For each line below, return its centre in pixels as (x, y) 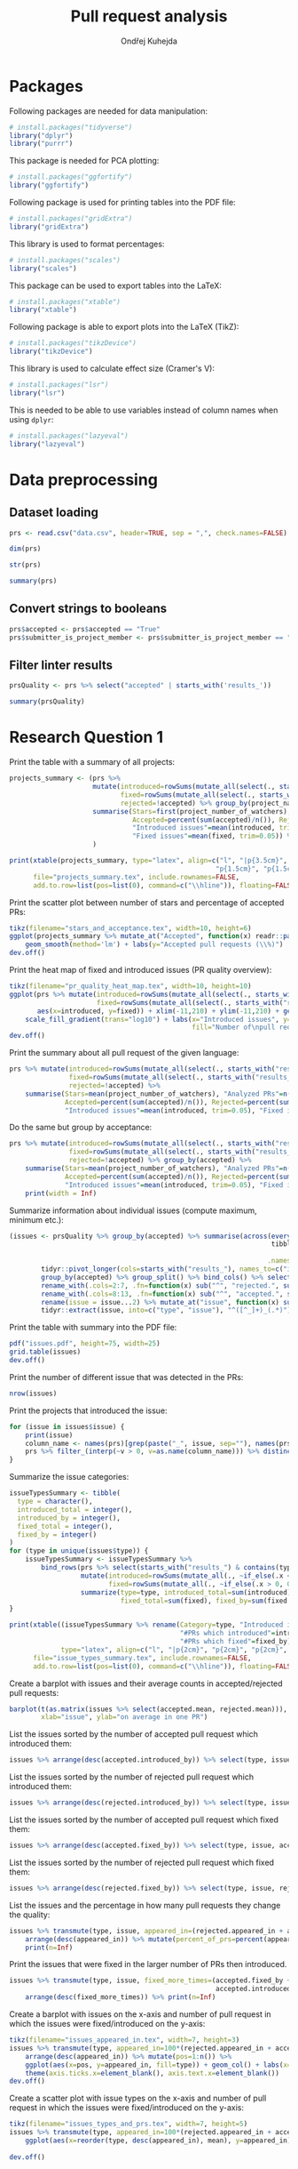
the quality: (30, 1915)
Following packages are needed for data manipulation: (109, 111)
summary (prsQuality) (47, 702)
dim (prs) (25, 549)
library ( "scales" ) (43, 269)
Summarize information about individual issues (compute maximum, (133, 1210)
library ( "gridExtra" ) (49, 227)
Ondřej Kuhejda (149, 41)
